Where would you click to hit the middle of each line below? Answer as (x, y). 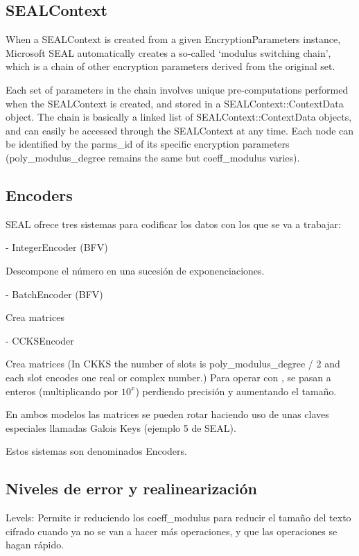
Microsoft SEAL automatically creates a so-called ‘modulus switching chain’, (168, 52)
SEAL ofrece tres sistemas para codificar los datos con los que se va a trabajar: (173, 224)
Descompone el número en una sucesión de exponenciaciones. (135, 270)
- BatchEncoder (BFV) (54, 294)
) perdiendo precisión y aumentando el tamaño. (236, 391)
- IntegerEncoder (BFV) (57, 247)
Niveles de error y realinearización (131, 488)
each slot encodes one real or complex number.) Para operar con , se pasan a (168, 377)
